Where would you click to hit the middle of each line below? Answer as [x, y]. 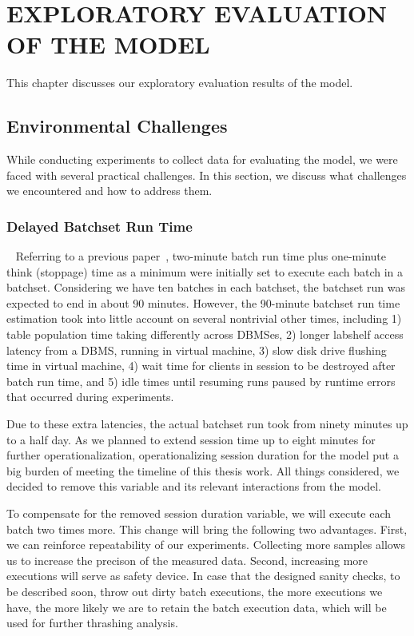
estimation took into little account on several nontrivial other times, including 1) [204, 318]
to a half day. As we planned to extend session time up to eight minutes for [191, 439]
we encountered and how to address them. [109, 191]
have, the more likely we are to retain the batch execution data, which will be [197, 607]
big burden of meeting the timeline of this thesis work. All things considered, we [203, 470]
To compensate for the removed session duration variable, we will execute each [199, 513]
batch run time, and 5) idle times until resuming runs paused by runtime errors [201, 381]
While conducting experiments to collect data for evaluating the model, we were [202, 159]
